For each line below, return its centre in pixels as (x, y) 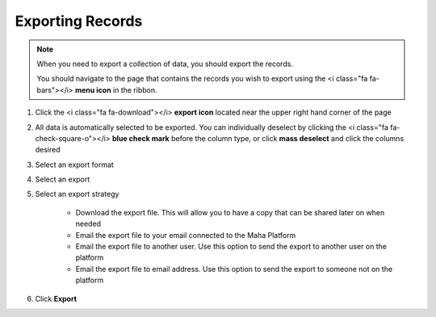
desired (48, 150)
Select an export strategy (77, 194)
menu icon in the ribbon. (116, 90)
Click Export (56, 298)
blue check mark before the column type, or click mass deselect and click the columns (258, 138)
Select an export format (75, 165)
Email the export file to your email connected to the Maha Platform (186, 235)
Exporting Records (79, 21)
